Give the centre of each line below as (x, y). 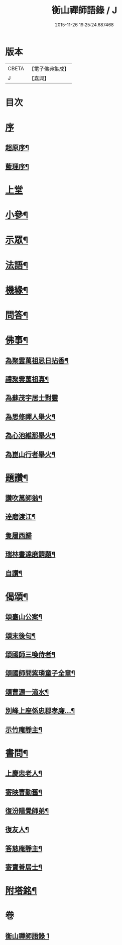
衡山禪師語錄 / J (84, 10)
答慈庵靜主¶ (24, 848)
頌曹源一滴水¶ (27, 692)
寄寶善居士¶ (24, 867)
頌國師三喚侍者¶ (30, 655)
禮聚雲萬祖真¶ (27, 379)
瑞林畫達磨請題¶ (30, 554)
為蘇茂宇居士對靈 (32, 398)
